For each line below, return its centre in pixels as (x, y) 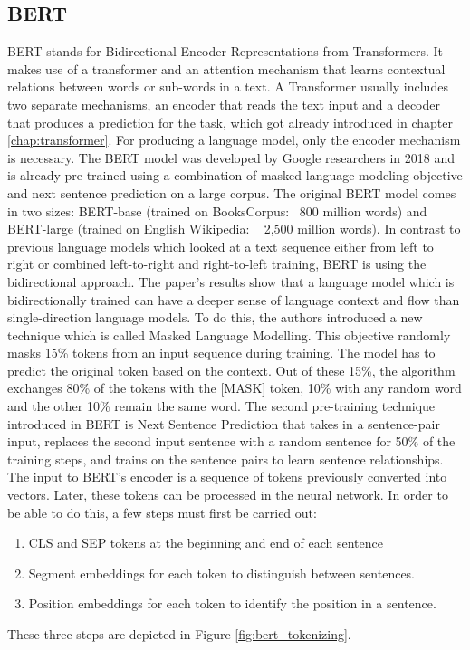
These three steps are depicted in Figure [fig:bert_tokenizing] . (179, 634)
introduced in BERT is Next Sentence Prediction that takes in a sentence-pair (224, 423)
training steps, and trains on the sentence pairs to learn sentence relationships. (225, 459)
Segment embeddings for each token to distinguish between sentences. (222, 573)
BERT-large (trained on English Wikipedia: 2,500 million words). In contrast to (234, 229)
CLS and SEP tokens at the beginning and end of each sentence (206, 543)
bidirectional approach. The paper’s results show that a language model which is (231, 281)
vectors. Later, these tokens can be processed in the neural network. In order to (228, 495)
